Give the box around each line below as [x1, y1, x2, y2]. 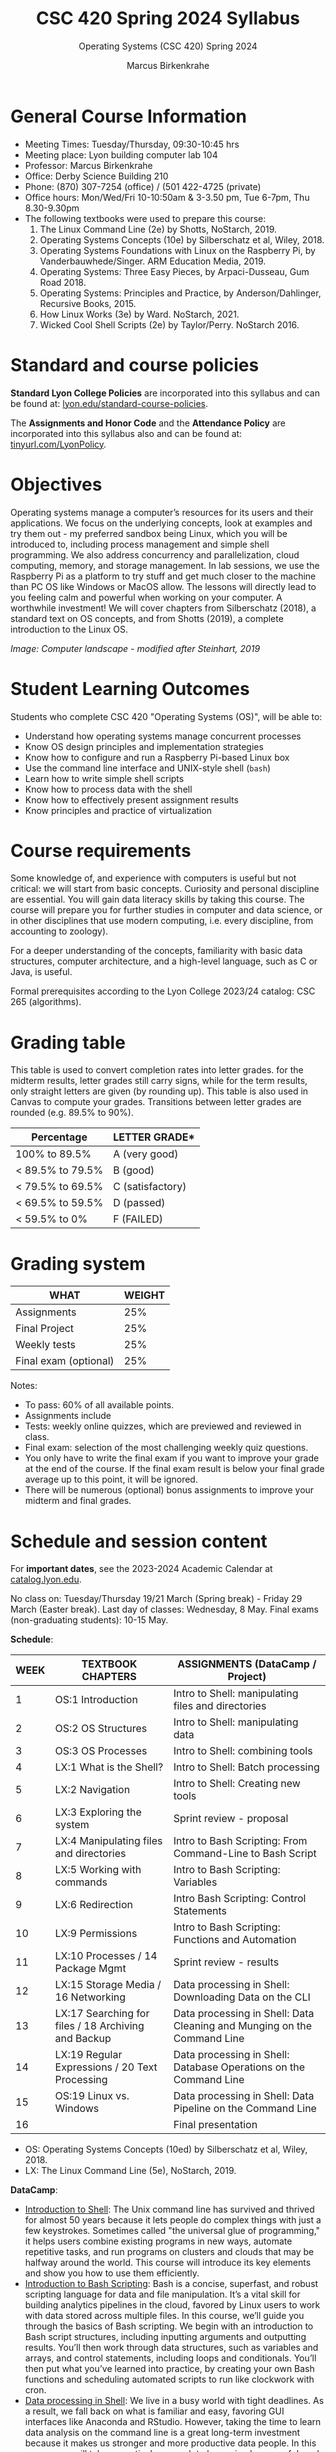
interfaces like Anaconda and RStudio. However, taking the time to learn [24, 2416, 322, 2428]
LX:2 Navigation [54, 1783, 131, 1797]
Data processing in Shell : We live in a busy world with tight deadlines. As [24, 2395, 325, 2407]
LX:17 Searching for [54, 2007, 150, 2021]
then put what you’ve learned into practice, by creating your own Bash [24, 2363, 315, 2375]
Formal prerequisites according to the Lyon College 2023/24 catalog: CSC [10, 985, 316, 997]
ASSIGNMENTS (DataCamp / [177, 1657, 317, 1671]
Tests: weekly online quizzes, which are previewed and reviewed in [24, 1420, 302, 1432]
